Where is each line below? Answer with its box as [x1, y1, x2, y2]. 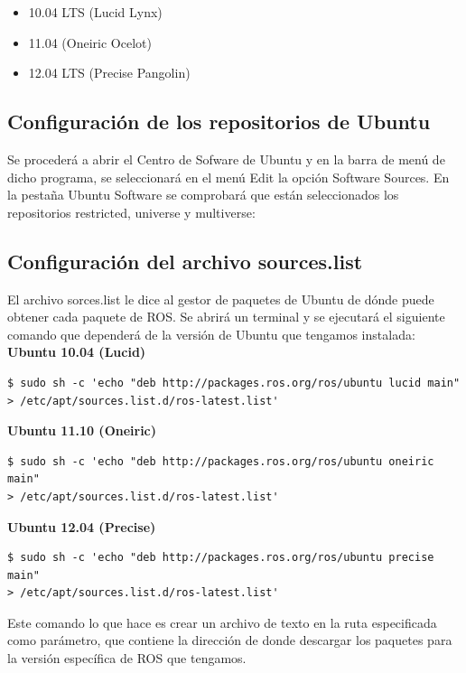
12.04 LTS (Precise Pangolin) [28, 63, 191, 82]
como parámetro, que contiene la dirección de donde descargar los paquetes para [7, 631, 452, 650]
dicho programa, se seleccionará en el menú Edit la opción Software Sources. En [7, 167, 450, 186]
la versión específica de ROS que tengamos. [7, 649, 247, 668]
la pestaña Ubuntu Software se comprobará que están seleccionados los [7, 185, 399, 204]
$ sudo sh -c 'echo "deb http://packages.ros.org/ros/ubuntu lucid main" [7, 376, 461, 389]
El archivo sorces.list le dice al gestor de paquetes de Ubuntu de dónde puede [7, 289, 434, 308]
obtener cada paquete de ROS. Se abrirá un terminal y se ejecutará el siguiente [7, 307, 445, 326]
